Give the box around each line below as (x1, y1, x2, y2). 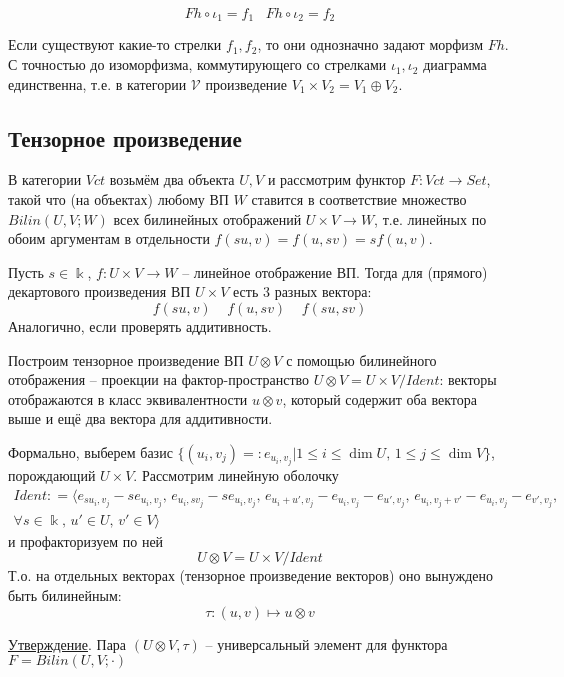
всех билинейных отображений (113, 208, 302, 229)
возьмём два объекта (109, 169, 235, 190)
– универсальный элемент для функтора (205, 633, 448, 654)
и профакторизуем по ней (8, 530, 164, 551)
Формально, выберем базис (8, 441, 173, 462)
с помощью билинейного (286, 349, 437, 370)
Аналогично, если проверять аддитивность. (8, 316, 272, 336)
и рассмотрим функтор (267, 169, 406, 190)
